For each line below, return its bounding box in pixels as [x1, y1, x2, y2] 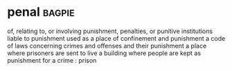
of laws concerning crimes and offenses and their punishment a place [7, 41, 207, 50]
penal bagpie [7, 4, 75, 20]
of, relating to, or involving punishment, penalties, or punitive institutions [7, 27, 213, 35]
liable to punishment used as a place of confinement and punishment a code [7, 34, 226, 42]
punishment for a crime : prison [7, 56, 97, 64]
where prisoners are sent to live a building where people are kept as [7, 49, 202, 57]
